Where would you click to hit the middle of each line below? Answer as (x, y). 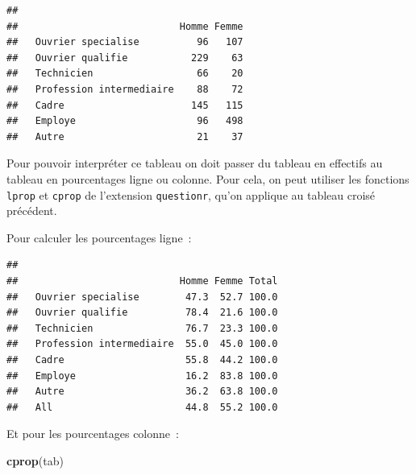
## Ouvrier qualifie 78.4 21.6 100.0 (142, 313)
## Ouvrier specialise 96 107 (125, 42)
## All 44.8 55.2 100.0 (142, 407)
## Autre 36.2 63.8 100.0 (142, 392)
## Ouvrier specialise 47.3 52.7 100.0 (142, 297)
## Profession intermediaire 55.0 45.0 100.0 (142, 344)
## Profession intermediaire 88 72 (125, 89)
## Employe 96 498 (125, 121)
